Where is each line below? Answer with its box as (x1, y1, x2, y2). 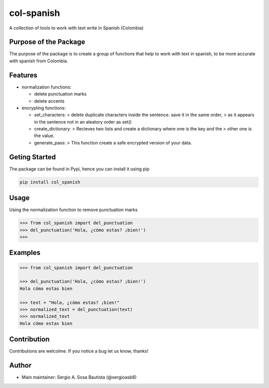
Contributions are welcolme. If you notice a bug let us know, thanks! (9, 348, 149, 354)
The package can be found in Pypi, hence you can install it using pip (9, 166, 149, 172)
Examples (9, 249, 41, 257)
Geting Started (9, 152, 56, 161)
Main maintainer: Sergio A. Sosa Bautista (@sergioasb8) (21, 374, 137, 381)
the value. (34, 132, 55, 139)
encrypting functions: (21, 105, 66, 111)
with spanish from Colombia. (9, 58, 68, 64)
